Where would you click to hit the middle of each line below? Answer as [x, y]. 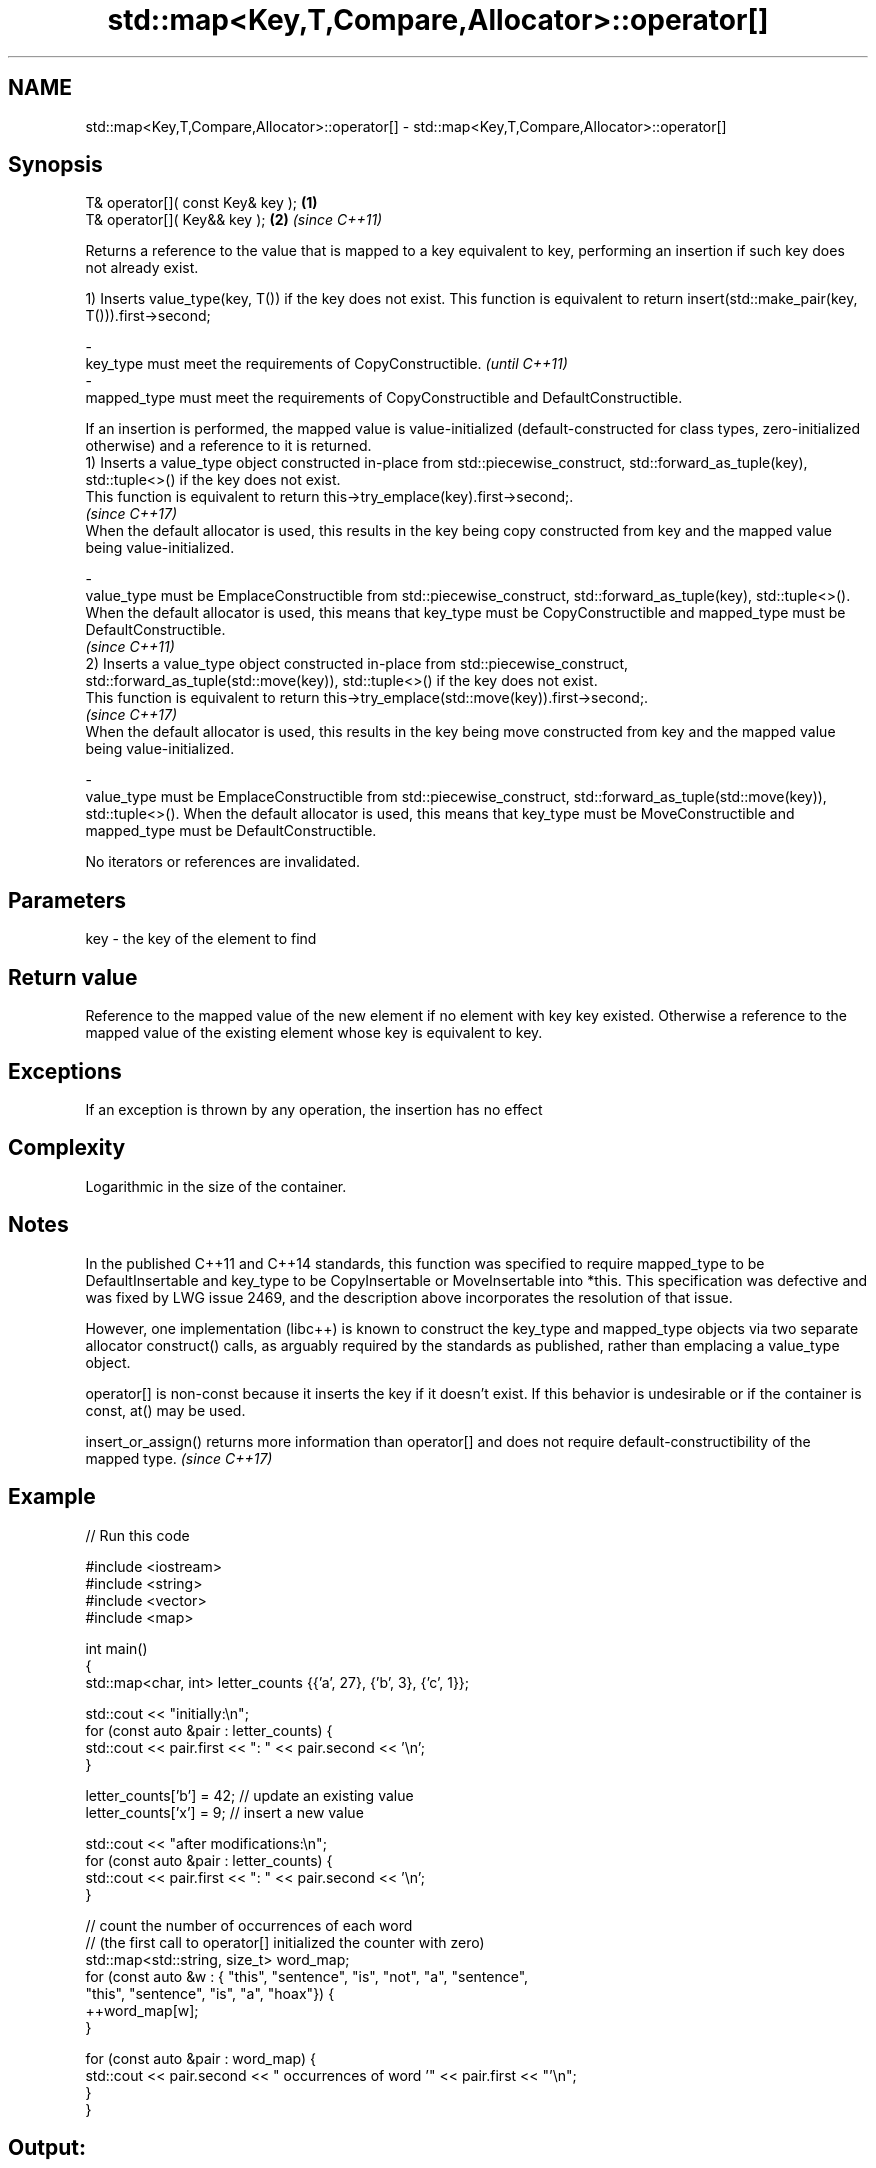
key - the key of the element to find [201, 939]
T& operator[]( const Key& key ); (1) [201, 203]
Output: [47, 2147]
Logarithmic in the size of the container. [216, 1186]
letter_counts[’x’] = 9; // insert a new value [224, 1812]
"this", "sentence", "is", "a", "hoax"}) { [210, 1993]
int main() [116, 1648]
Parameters [67, 900]
